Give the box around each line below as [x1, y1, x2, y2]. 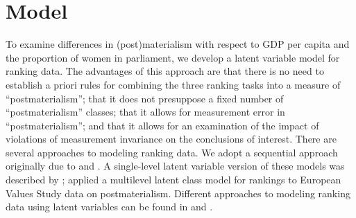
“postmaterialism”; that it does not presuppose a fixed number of [6, 91, 284, 105]
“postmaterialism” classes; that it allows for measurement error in [6, 105, 285, 119]
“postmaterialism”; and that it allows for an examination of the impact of [6, 118, 319, 132]
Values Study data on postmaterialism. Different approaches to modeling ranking [6, 185, 350, 200]
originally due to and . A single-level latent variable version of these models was [6, 158, 345, 173]
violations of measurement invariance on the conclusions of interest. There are [6, 131, 337, 146]
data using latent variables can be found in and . [6, 199, 213, 214]
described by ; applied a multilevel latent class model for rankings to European [6, 172, 341, 187]
